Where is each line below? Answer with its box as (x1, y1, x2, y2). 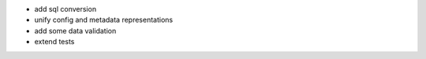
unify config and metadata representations (34, 16, 174, 25)
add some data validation (34, 26, 117, 35)
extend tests (34, 37, 75, 47)
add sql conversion (34, 5, 97, 13)
